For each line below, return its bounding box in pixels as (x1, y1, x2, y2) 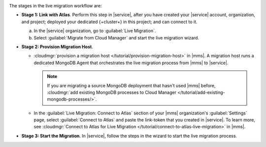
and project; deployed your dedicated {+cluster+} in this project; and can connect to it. (21, 19, 198, 25)
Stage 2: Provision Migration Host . (21, 43, 93, 49)
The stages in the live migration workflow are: (9, 3, 102, 8)
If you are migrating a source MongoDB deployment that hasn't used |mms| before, (47, 82, 216, 88)
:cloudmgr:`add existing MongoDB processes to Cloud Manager (47, 89, 177, 95)
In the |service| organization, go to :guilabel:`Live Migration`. (33, 28, 156, 34)
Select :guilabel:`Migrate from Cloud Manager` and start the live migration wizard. (33, 35, 199, 40)
